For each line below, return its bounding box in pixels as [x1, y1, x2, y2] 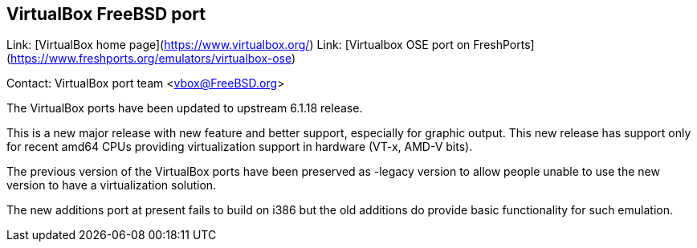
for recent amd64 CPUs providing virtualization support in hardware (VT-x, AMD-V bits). [6, 140, 473, 154]
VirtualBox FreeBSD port [6, 4, 206, 24]
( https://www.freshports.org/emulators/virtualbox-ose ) [6, 51, 296, 66]
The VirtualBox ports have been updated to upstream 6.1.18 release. [6, 101, 363, 116]
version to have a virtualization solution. [6, 178, 217, 193]
